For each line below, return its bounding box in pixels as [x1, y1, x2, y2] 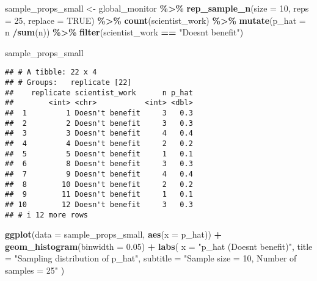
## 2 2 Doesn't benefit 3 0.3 [5, 119, 193, 128]
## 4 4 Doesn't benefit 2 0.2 [5, 139, 193, 148]
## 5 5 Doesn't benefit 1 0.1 [5, 149, 193, 158]
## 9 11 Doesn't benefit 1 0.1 [5, 190, 193, 199]
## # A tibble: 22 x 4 [5, 68, 97, 77]
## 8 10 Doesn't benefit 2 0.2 [5, 180, 193, 189]
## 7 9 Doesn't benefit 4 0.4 [5, 169, 193, 178]
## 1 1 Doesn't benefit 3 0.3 [5, 109, 193, 117]
